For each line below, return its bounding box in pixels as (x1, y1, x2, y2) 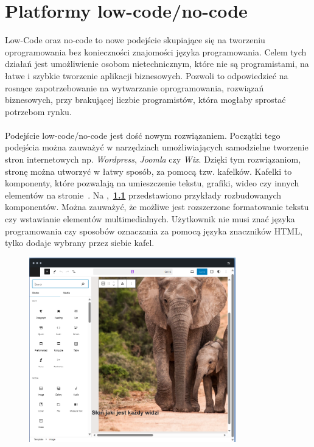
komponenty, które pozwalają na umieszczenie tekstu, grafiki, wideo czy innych (5, 177, 299, 189)
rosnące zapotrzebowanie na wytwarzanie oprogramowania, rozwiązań (5, 81, 264, 94)
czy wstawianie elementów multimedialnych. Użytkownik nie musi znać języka (5, 213, 295, 225)
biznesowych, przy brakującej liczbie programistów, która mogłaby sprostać (5, 93, 286, 106)
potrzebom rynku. (5, 105, 72, 118)
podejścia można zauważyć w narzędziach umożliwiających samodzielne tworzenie (5, 141, 309, 153)
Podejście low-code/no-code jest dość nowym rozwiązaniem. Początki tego (5, 128, 281, 141)
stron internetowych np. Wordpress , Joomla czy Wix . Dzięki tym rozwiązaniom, (5, 153, 301, 166)
